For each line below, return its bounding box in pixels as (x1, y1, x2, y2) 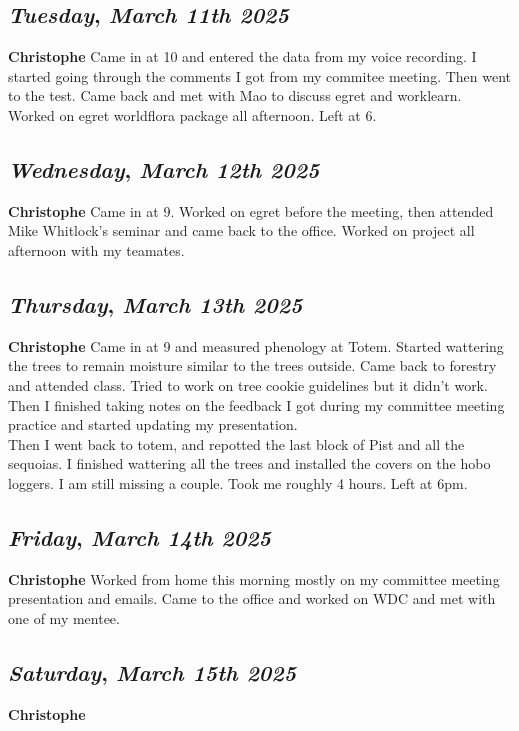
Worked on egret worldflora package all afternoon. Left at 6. (8, 104, 377, 125)
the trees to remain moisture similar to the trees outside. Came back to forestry (8, 355, 497, 376)
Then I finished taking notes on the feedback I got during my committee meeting (8, 394, 505, 415)
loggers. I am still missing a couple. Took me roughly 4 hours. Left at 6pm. (8, 472, 468, 493)
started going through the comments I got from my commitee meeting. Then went (8, 65, 512, 86)
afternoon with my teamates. (8, 239, 185, 260)
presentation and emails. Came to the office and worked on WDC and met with (8, 588, 496, 609)
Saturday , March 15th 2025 (8, 656, 297, 687)
